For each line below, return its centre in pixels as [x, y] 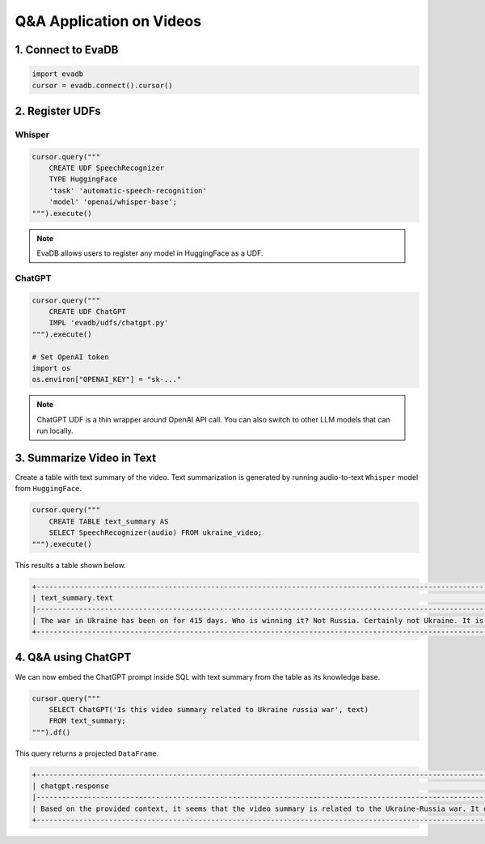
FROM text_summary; [88, 721]
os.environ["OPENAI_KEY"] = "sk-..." [107, 380]
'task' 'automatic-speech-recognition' [128, 191]
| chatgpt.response [70, 786]
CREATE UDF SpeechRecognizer [107, 168]
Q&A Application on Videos [108, 21]
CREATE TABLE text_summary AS [109, 521]
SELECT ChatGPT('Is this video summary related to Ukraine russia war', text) [209, 709]
